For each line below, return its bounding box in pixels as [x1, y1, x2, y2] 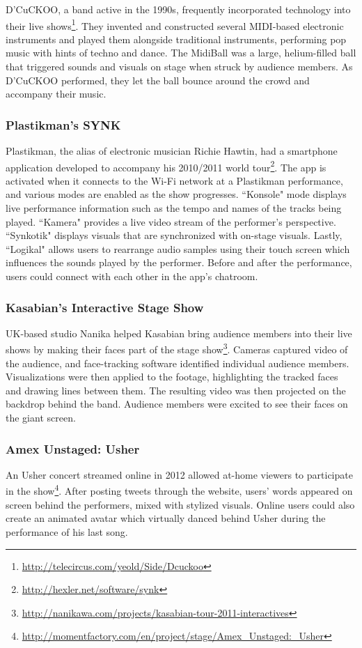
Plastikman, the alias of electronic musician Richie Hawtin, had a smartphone [6, 144, 338, 158]
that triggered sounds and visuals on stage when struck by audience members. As [6, 59, 353, 74]
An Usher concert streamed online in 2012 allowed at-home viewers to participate [6, 467, 353, 481]
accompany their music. [6, 86, 107, 101]
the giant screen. [6, 410, 76, 425]
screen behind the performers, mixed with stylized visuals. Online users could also [6, 497, 355, 511]
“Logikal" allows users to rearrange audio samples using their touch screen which [6, 241, 350, 256]
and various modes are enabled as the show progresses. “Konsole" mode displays [6, 187, 347, 201]
